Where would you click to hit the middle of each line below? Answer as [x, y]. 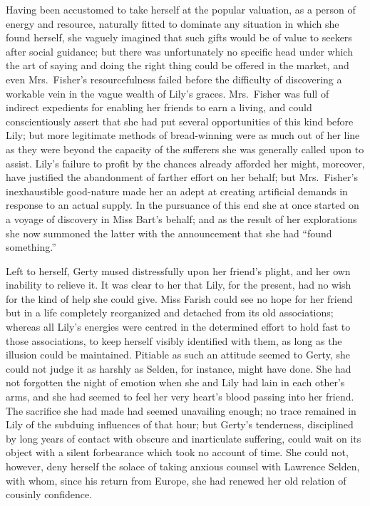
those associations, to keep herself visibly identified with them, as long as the [174, 340]
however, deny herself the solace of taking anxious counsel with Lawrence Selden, [183, 466]
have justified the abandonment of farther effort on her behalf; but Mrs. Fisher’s [182, 177]
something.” [31, 247]
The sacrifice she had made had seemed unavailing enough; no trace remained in [181, 410]
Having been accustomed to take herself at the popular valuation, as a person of [181, 9]
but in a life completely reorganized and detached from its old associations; [170, 313]
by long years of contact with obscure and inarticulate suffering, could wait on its [184, 438]
